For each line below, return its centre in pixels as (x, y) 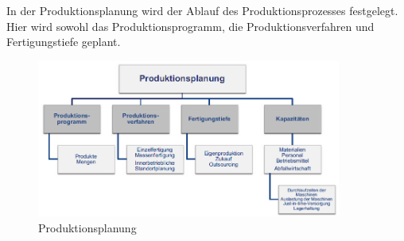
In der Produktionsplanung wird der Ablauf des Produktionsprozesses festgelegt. (202, 10)
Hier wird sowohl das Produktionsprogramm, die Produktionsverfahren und (190, 26)
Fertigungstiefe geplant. (64, 42)
